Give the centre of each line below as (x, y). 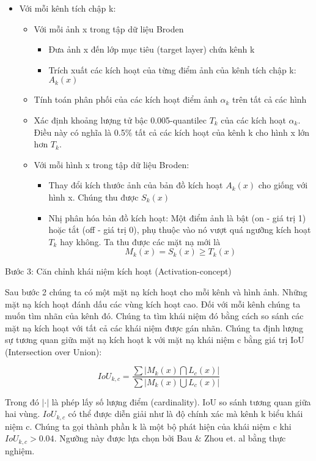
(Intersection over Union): (53, 351)
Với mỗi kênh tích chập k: (68, 8)
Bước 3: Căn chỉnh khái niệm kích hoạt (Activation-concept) (118, 271)
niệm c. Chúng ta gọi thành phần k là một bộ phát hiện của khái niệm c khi (148, 426)
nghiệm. (20, 450)
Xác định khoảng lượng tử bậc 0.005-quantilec (120, 120)
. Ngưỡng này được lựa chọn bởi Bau (123, 438)
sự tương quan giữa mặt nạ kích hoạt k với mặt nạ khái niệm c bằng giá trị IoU (155, 340)
